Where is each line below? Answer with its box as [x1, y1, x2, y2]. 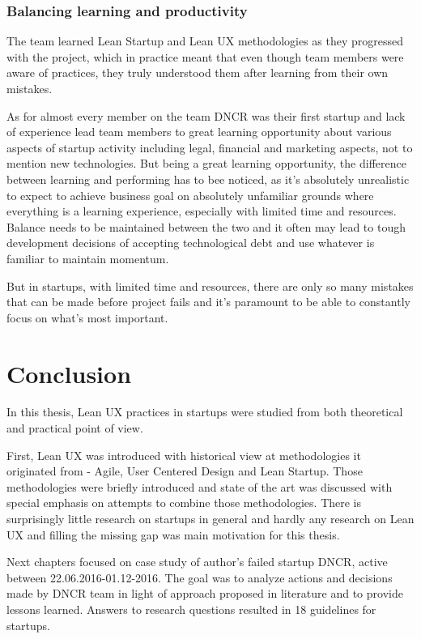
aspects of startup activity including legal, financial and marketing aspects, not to [6, 138, 413, 155]
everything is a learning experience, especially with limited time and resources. [6, 202, 397, 219]
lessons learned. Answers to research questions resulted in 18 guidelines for [6, 600, 376, 617]
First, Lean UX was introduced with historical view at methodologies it [6, 446, 361, 463]
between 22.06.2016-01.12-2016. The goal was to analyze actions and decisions [6, 569, 393, 586]
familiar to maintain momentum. [6, 249, 169, 266]
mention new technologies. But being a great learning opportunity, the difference [6, 155, 406, 172]
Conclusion [6, 356, 132, 390]
